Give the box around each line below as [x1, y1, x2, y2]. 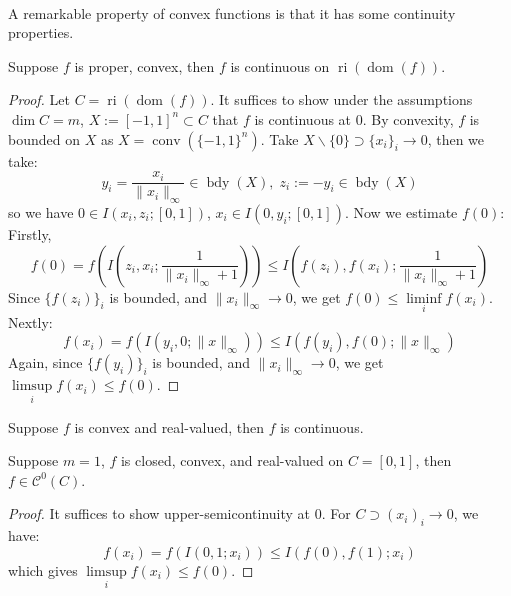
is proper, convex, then [74, 55, 215, 76]
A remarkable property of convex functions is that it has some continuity [8, 2, 456, 23]
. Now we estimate [344, 202, 458, 223]
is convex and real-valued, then [74, 416, 264, 437]
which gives [8, 559, 78, 580]
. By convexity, [362, 108, 454, 129]
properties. [8, 22, 74, 43]
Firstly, [8, 224, 52, 245]
